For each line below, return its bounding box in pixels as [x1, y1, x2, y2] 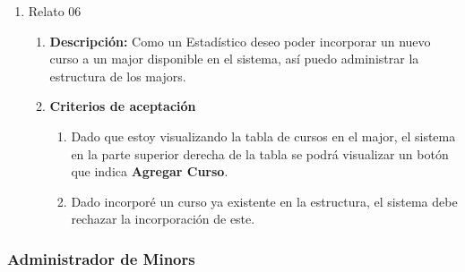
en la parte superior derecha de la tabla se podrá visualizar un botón [71, 144, 449, 163]
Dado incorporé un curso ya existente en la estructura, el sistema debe [71, 191, 458, 210]
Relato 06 [28, 2, 82, 20]
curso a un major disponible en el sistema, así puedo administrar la [49, 49, 419, 68]
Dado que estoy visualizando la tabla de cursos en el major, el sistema [71, 126, 456, 145]
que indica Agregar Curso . [71, 162, 228, 181]
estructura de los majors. [49, 66, 186, 85]
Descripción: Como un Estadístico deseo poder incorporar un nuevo [49, 31, 431, 50]
